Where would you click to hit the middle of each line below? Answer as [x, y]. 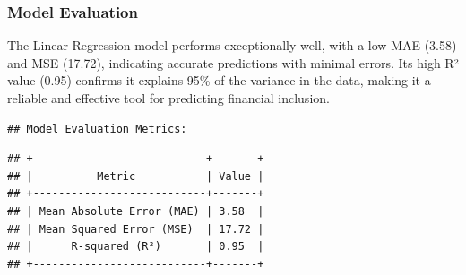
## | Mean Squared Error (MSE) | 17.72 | [136, 229]
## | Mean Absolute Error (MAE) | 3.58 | [136, 211]
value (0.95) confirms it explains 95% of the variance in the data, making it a [219, 80]
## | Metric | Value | [136, 176]
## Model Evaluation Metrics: [97, 129]
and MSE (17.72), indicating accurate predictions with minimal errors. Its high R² [233, 62]
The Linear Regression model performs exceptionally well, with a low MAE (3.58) [232, 45]
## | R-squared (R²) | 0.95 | [136, 247]
